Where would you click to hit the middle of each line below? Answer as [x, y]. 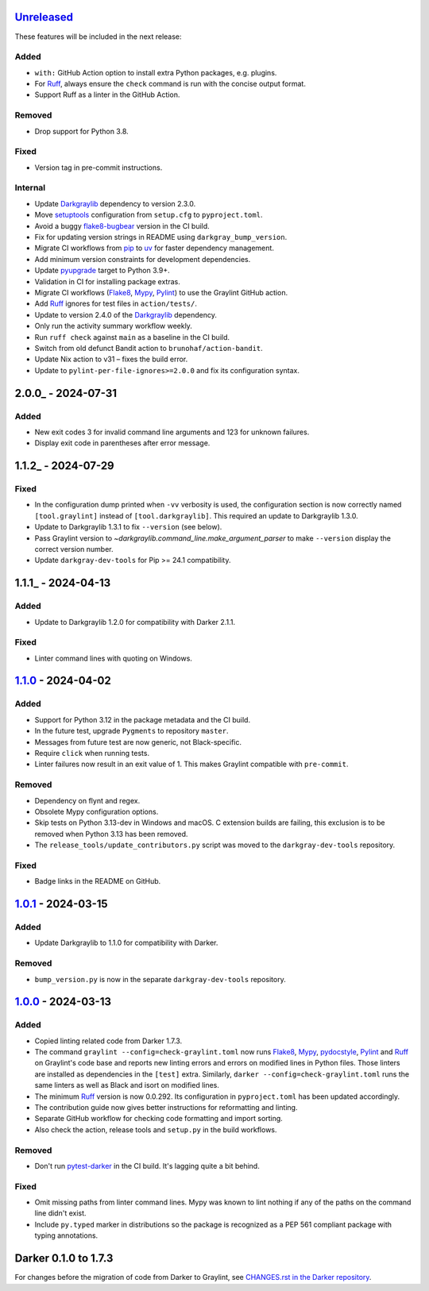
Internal [30, 188]
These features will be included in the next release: [98, 37]
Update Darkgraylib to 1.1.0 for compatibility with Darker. [126, 943]
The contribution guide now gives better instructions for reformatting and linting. [166, 1108]
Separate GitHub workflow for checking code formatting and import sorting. [159, 1119]
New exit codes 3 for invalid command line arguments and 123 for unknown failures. [172, 432]
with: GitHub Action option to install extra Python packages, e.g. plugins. [156, 72]
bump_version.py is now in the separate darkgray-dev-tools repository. [160, 979]
